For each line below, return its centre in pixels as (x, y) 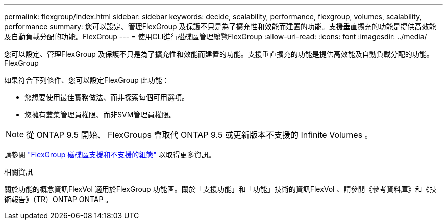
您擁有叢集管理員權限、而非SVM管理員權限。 (101, 115)
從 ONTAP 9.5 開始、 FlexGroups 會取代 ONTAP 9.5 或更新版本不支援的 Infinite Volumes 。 (200, 135)
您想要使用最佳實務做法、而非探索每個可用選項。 (107, 97)
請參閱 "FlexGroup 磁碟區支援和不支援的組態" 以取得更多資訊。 (110, 154)
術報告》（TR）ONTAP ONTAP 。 (58, 199)
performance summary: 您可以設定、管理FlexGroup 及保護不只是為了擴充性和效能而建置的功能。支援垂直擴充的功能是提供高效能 (220, 26)
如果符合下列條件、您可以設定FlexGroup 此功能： (87, 80)
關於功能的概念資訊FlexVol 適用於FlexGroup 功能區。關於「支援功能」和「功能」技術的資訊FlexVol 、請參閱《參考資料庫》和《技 (220, 189)
